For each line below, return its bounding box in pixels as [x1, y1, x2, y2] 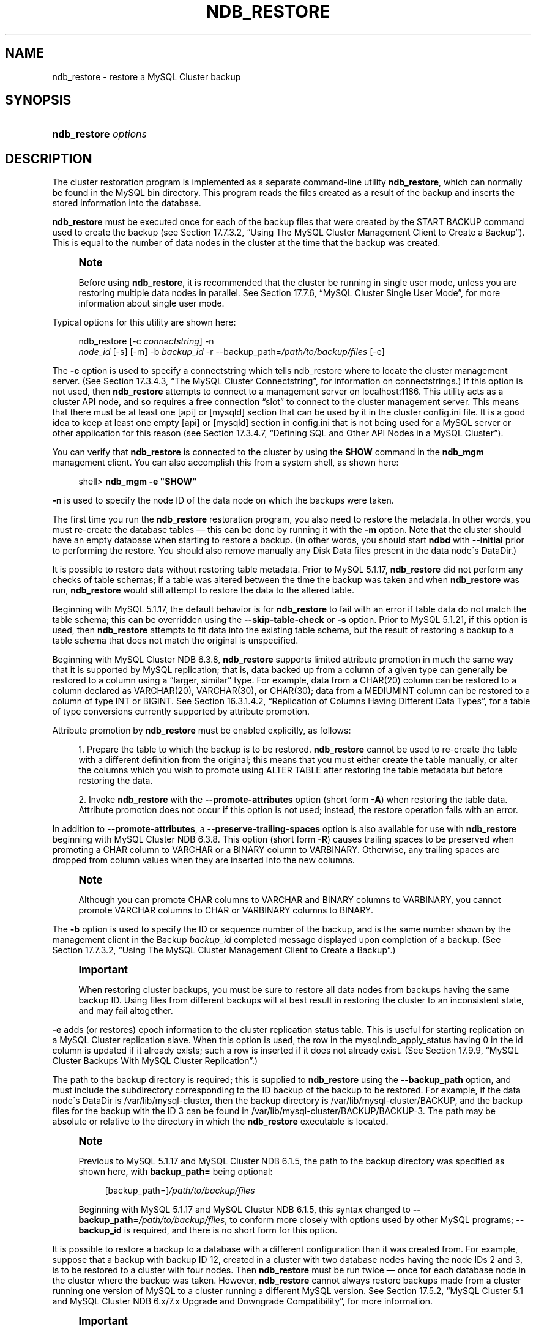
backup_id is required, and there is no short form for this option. [78, 1225, 338, 1236]
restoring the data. [78, 775, 153, 786]
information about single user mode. [78, 298, 225, 309]
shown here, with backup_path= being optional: [78, 1166, 273, 1177]
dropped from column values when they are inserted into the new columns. [52, 855, 355, 866]
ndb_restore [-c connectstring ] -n [78, 336, 214, 347]
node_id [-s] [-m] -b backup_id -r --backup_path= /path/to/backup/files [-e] [78, 346, 385, 357]
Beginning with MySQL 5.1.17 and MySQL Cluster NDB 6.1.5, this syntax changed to [78, 1204, 411, 1215]
